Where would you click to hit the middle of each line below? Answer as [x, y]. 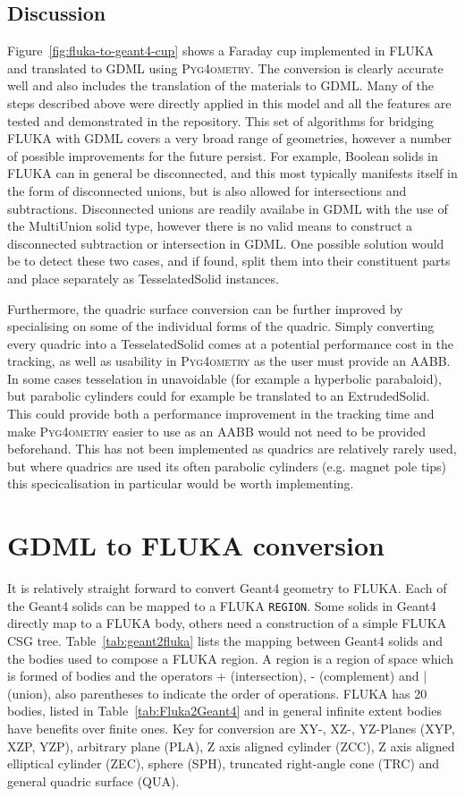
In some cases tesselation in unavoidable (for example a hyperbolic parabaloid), [224, 378]
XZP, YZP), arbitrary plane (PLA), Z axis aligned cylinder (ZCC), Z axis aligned [231, 746]
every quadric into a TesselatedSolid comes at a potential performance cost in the [230, 343]
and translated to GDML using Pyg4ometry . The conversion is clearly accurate [225, 68]
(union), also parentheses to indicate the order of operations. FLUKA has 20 [217, 693]
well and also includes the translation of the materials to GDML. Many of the [220, 85]
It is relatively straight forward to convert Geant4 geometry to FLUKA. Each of [227, 588]
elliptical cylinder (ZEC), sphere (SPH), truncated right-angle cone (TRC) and [224, 763]
